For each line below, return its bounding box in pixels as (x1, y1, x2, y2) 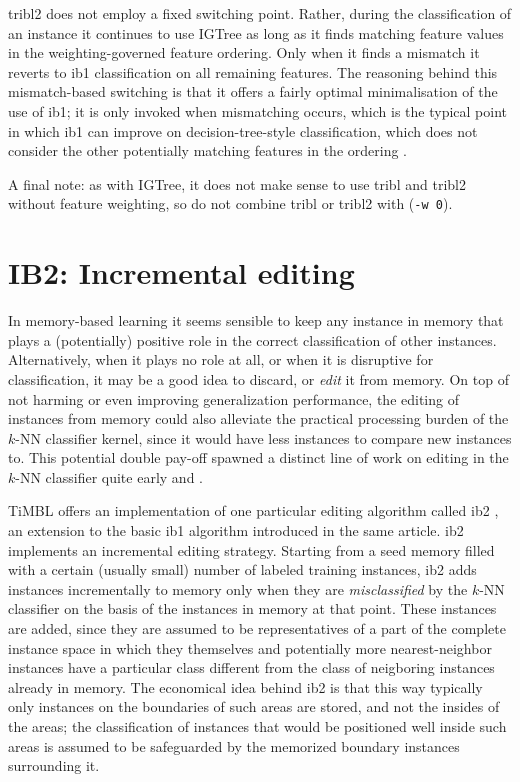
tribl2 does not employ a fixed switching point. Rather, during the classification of (8, 3, 512, 23)
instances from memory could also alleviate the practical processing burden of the (8, 408, 509, 429)
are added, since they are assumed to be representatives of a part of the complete (8, 618, 506, 639)
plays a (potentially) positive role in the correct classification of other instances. (8, 329, 497, 350)
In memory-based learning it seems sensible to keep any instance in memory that (8, 310, 504, 331)
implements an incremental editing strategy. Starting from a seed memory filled (8, 539, 495, 560)
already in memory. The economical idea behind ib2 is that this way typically (8, 676, 483, 697)
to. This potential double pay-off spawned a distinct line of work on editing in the (8, 447, 509, 468)
